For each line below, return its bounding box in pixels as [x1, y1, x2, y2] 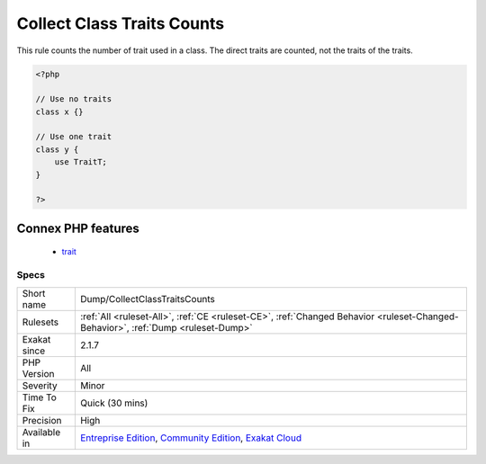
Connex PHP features [16, 220, 139, 236]
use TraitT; [54, 157, 108, 167]
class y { [35, 144, 79, 155]
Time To [22, 391, 58, 404]
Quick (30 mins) [79, 397, 148, 409]
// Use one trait [35, 131, 112, 142]
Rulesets [22, 316, 58, 328]
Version [22, 367, 55, 379]
